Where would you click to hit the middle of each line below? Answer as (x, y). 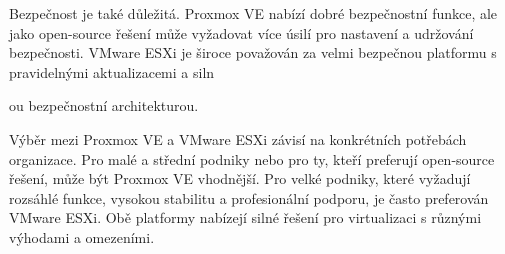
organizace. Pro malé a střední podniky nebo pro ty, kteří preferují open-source (252, 158)
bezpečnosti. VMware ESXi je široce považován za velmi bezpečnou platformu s (253, 52)
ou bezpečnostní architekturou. (104, 105)
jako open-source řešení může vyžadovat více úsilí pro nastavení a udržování (241, 32)
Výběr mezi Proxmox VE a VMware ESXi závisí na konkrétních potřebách (238, 138)
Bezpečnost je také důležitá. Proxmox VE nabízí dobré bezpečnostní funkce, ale (253, 13)
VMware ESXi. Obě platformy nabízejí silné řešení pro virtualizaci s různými (245, 217)
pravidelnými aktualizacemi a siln (112, 71)
